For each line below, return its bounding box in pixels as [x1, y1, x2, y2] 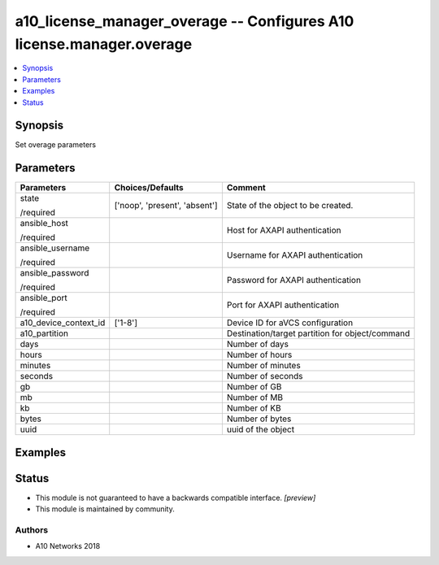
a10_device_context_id [20, 317, 106, 328]
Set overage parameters [15, 140, 97, 150]
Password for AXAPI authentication [226, 275, 362, 286]
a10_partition [20, 328, 69, 339]
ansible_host [20, 218, 69, 229]
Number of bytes [226, 413, 292, 424]
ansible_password [20, 267, 89, 279]
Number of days [226, 338, 289, 350]
